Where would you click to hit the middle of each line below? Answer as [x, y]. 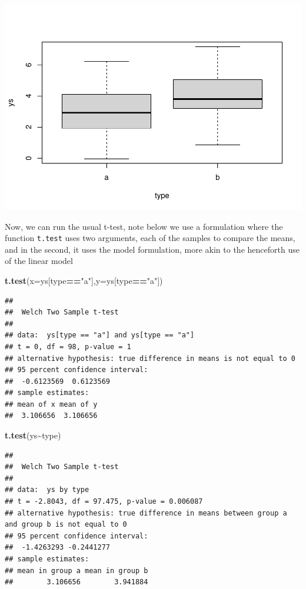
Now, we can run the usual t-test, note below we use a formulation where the [144, 226]
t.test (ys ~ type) [33, 435]
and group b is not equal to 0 [66, 525]
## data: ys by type [47, 490]
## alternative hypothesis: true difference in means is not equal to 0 [150, 358]
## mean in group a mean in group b [76, 570]
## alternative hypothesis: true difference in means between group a [146, 513]
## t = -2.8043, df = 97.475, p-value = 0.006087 [104, 502]
